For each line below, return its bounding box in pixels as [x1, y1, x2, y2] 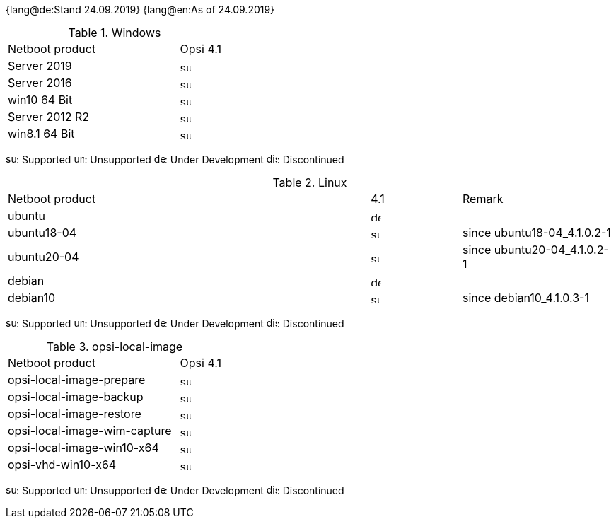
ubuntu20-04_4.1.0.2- [494, 243, 609, 257]
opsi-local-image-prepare [8, 373, 146, 387]
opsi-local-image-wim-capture [8, 424, 172, 438]
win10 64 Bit [8, 93, 73, 107]
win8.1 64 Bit [8, 127, 75, 141]
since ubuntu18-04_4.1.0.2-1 [462, 226, 611, 240]
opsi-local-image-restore [8, 407, 141, 421]
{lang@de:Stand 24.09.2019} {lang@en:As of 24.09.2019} [6, 4, 275, 16]
